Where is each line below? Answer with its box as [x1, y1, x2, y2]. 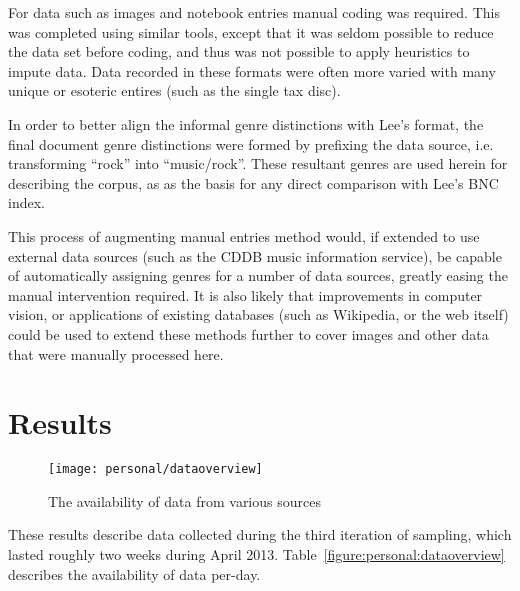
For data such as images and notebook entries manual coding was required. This [8, 2, 500, 22]
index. [8, 192, 45, 213]
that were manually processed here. [8, 343, 224, 364]
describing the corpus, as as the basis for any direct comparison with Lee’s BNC [8, 172, 499, 193]
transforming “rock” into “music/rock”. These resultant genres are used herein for [8, 153, 508, 174]
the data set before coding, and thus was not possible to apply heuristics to [8, 41, 470, 62]
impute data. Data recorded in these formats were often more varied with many [8, 60, 496, 81]
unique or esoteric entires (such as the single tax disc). [8, 80, 341, 101]
